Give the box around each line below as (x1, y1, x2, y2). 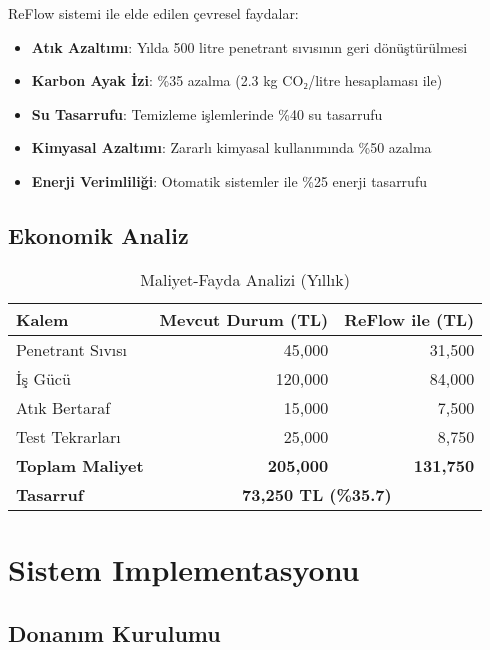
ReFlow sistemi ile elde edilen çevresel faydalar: (8, 3, 299, 23)
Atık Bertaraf (16, 395, 111, 419)
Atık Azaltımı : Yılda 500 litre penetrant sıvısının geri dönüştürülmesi (31, 36, 468, 57)
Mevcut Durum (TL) (159, 307, 329, 331)
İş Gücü (16, 366, 71, 390)
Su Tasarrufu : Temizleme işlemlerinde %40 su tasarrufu (31, 103, 383, 124)
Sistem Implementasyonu (8, 548, 360, 589)
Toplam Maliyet (16, 453, 144, 477)
